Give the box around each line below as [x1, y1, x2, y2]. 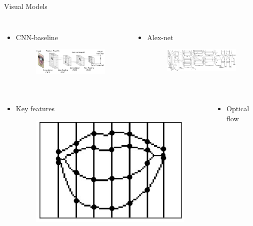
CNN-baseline [15, 32, 58, 42]
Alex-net [147, 32, 173, 42]
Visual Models [4, 1, 47, 11]
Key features [15, 103, 54, 114]
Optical [226, 103, 249, 114]
